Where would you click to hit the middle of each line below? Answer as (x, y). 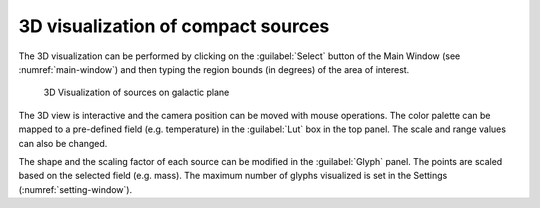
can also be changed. (63, 143)
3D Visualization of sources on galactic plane (136, 92)
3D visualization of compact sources (174, 26)
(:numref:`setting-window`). (75, 189)
